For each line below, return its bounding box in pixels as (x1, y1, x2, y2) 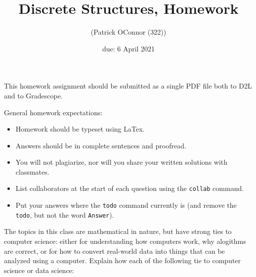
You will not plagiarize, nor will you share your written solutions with (15, 157, 228, 167)
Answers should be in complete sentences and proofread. (15, 140, 186, 150)
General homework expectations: (4, 107, 103, 117)
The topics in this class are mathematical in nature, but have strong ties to (4, 226, 232, 236)
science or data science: (4, 265, 74, 275)
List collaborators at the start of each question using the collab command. (15, 183, 244, 193)
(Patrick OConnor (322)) (90, 27, 167, 37)
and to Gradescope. (4, 90, 63, 100)
